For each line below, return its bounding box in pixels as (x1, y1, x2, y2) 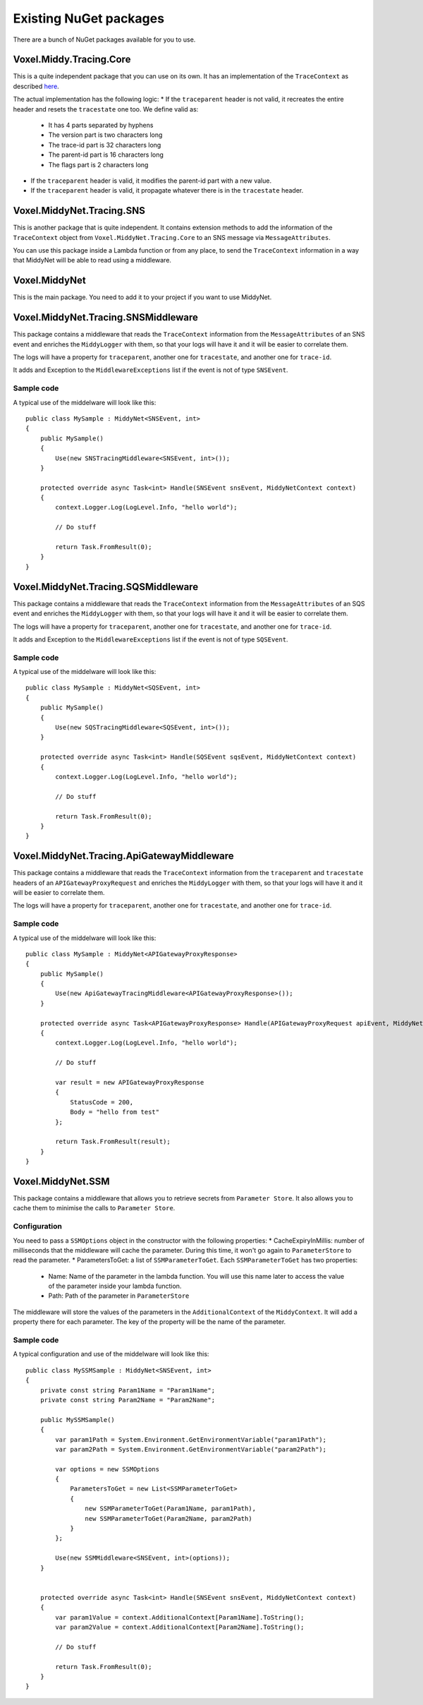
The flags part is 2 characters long (48, 160, 149, 169)
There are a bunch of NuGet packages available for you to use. (13, 35, 196, 44)
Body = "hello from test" (70, 1108, 160, 1116)
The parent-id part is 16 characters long (48, 150, 164, 159)
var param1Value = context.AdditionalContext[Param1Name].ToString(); (55, 1613, 305, 1621)
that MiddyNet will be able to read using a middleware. (13, 256, 172, 265)
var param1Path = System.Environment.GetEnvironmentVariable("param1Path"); (55, 1435, 327, 1443)
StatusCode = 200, (70, 1098, 134, 1106)
